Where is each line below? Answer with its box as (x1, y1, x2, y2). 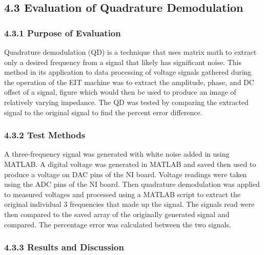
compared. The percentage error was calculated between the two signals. (4, 219, 231, 229)
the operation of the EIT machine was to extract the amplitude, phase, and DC (4, 76, 254, 87)
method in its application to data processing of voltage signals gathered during (4, 67, 252, 77)
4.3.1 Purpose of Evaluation (4, 26, 121, 39)
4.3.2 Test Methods (4, 129, 86, 141)
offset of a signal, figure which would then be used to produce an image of (4, 87, 236, 97)
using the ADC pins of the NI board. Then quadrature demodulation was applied (4, 179, 260, 189)
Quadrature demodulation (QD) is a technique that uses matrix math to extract (4, 47, 257, 57)
